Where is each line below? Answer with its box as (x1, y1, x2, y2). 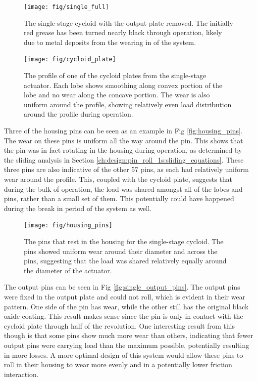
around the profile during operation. (24, 109, 133, 119)
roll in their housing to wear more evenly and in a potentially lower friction (4, 359, 232, 370)
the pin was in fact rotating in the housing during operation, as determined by (4, 145, 242, 155)
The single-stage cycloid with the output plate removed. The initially (24, 17, 233, 28)
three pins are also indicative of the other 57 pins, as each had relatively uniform (4, 164, 249, 174)
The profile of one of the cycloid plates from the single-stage (24, 70, 206, 81)
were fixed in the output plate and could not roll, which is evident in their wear (4, 292, 246, 302)
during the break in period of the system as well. (4, 203, 152, 213)
